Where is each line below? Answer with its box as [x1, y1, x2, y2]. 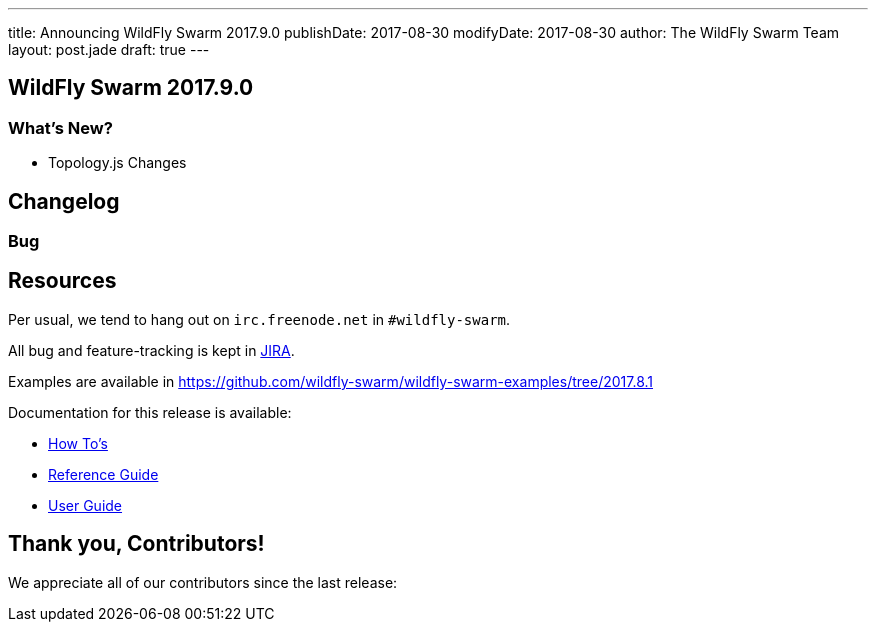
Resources [8, 268, 117, 294]
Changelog [8, 188, 120, 214]
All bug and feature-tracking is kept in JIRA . [8, 341, 295, 359]
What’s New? [8, 117, 113, 138]
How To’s [48, 434, 108, 452]
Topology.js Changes [48, 154, 187, 172]
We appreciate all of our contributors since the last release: [8, 573, 398, 591]
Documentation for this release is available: [8, 403, 292, 421]
